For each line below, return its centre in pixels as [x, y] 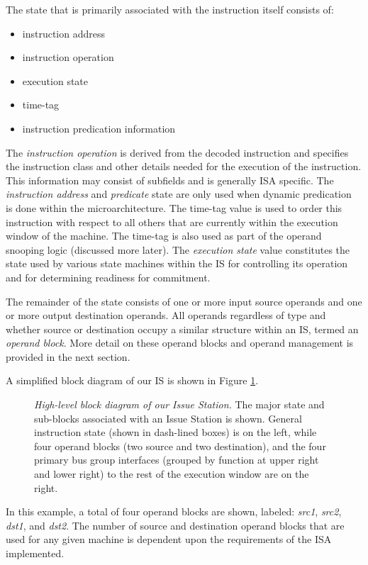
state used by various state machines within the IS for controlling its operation [177, 263]
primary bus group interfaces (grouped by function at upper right [177, 460]
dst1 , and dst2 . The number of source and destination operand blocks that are [175, 525]
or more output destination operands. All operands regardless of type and [166, 315]
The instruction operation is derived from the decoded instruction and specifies [177, 152]
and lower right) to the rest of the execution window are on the [172, 474]
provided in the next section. [68, 356]
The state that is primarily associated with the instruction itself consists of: [170, 9]
